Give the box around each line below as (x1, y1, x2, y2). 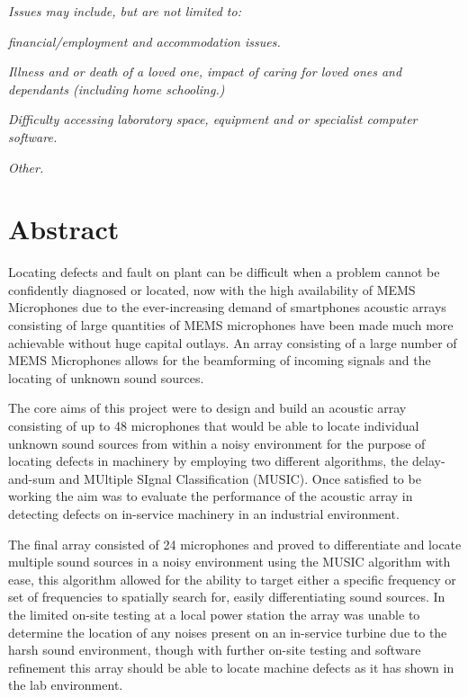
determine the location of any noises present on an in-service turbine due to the (8, 622, 447, 641)
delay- (412, 451, 445, 470)
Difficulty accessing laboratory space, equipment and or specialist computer (8, 110, 418, 129)
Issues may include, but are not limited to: (8, 2, 241, 20)
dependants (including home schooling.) (8, 79, 225, 98)
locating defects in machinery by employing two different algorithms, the (8, 451, 409, 470)
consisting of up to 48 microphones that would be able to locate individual (8, 416, 419, 435)
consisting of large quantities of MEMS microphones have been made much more (8, 316, 454, 335)
